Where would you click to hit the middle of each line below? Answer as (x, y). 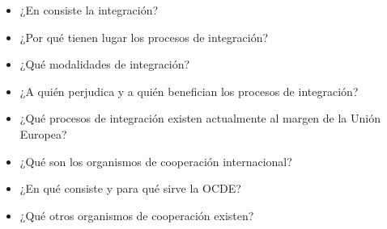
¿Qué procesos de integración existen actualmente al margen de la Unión (200, 118)
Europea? (43, 133)
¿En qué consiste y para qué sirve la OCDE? (130, 188)
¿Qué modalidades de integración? (105, 64)
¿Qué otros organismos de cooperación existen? (137, 215)
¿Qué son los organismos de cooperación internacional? (156, 161)
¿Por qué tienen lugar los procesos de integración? (144, 37)
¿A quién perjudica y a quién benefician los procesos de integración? (189, 91)
